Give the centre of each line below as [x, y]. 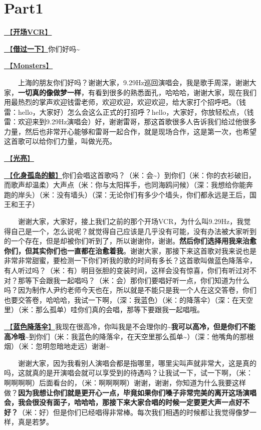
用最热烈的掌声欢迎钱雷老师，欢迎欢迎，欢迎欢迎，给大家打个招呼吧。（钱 [125, 102]
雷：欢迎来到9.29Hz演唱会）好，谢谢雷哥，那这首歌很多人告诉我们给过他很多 [130, 122]
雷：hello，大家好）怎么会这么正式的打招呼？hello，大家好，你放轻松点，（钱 [129, 112]
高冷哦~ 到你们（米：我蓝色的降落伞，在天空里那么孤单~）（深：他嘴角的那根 [129, 336]
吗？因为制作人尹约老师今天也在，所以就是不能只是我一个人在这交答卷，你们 [130, 290]
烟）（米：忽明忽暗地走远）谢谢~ [57, 346]
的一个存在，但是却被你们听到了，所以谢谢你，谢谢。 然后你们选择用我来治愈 [130, 241]
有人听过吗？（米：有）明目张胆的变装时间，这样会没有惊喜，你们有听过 [123, 270]
